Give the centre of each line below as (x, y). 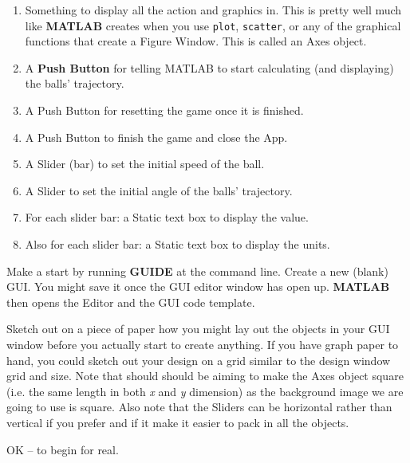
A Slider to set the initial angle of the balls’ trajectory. (159, 190)
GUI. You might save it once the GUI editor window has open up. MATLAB (198, 286)
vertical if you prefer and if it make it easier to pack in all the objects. (178, 422)
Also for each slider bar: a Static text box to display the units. (177, 244)
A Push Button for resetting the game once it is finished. (164, 110)
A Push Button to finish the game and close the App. (156, 137)
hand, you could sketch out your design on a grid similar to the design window (199, 360)
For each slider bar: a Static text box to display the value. (167, 217)
